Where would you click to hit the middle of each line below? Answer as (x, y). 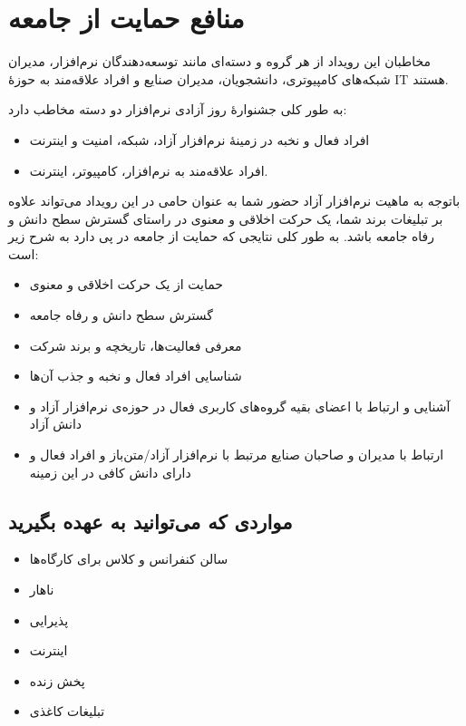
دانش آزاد (56, 424)
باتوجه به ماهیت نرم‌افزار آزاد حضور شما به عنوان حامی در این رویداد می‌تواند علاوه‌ (234, 201)
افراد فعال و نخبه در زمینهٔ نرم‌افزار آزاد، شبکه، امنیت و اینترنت (199, 139)
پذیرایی (49, 620)
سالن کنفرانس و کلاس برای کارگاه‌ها (129, 559)
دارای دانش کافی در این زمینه (110, 472)
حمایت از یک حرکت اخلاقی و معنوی (126, 284)
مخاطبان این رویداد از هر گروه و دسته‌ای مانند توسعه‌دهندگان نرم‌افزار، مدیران (220, 61)
